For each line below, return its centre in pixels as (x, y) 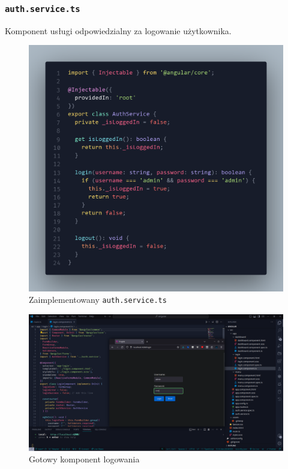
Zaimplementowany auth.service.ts (98, 300)
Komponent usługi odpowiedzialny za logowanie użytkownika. (118, 30)
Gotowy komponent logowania (84, 459)
